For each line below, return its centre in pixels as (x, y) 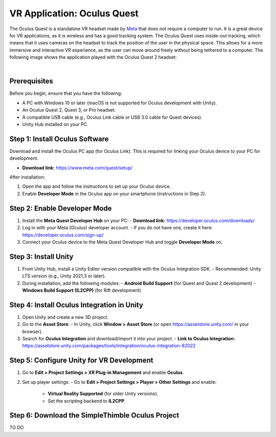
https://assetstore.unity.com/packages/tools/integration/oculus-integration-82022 (109, 346)
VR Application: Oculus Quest (74, 13)
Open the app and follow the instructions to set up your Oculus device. (97, 186)
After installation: (27, 177)
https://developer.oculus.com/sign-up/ (63, 235)
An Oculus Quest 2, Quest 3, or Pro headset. (69, 110)
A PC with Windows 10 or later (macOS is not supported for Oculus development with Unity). (120, 103)
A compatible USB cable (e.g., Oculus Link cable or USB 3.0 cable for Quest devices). (112, 117)
